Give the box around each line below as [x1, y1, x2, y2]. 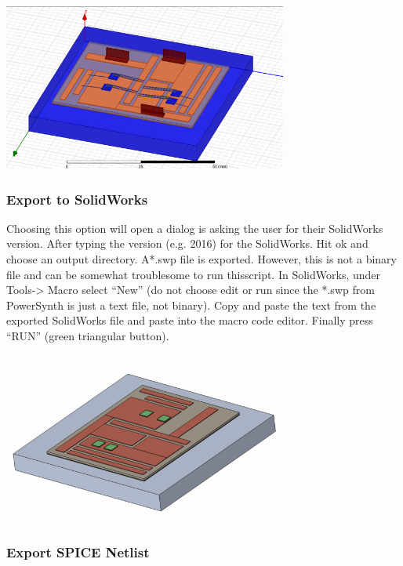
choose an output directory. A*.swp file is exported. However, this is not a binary [6, 250, 397, 267]
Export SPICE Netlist [6, 542, 150, 561]
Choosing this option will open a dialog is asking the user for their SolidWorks [6, 220, 383, 236]
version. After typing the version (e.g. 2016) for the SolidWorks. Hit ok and [6, 235, 369, 252]
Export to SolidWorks [6, 189, 148, 209]
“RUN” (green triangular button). [6, 327, 169, 343]
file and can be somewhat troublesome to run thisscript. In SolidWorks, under [6, 266, 381, 282]
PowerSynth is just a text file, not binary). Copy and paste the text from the [6, 296, 376, 313]
